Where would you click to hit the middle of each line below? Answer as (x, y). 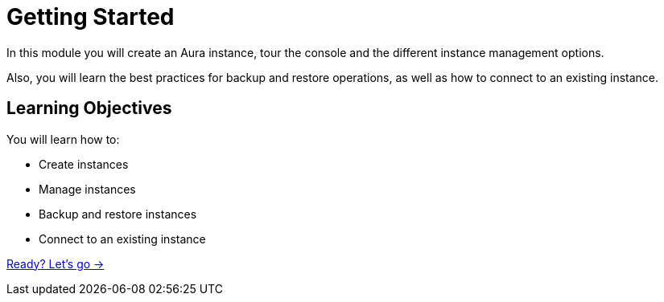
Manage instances (87, 189)
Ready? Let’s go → (56, 263)
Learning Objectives (89, 108)
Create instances (84, 164)
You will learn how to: (63, 139)
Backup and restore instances (118, 214)
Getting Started (91, 17)
